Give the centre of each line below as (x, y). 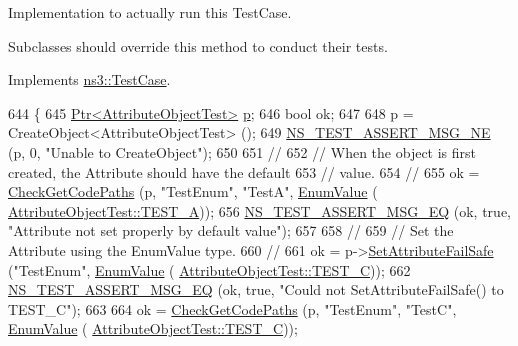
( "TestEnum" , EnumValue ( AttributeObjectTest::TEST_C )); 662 (209, 269)
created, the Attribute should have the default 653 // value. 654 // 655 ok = (244, 171)
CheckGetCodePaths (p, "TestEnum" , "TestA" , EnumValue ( (193, 191)
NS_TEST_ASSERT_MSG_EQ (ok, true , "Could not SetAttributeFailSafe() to (256, 289)
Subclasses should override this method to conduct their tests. (198, 45)
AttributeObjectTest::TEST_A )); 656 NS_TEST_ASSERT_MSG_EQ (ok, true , (260, 210)
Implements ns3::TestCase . (89, 79)
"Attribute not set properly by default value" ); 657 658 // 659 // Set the (231, 230)
